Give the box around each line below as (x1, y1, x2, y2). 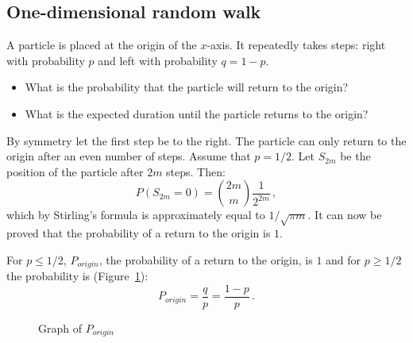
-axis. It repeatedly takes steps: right (206, 37, 386, 53)
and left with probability (98, 52, 218, 68)
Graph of (38, 319, 82, 336)
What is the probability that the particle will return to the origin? (25, 79, 349, 95)
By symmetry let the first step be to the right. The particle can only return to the (6, 132, 407, 148)
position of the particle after (6, 163, 144, 179)
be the (340, 148, 371, 164)
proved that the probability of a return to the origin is (6, 225, 271, 241)
